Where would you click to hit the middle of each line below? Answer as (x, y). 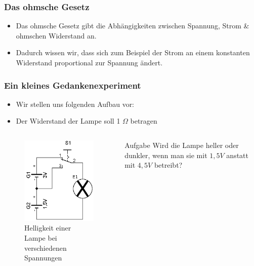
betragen (144, 121)
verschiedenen (46, 248)
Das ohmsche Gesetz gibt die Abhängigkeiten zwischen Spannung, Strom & (133, 26)
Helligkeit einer (48, 228)
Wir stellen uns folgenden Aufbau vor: (75, 104)
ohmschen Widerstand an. (56, 35)
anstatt (238, 155)
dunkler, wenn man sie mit (166, 155)
